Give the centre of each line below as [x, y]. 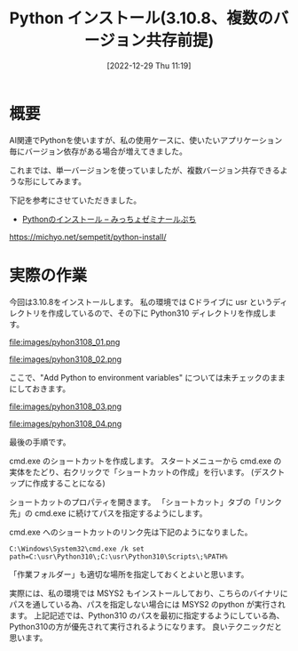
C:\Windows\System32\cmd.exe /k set [77, 549]
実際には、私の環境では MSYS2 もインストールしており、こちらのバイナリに [149, 593]
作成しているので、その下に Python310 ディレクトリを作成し [158, 313]
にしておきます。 [40, 389]
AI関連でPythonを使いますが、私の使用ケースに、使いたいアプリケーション [146, 140]
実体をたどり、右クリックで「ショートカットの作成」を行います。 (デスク [143, 471]
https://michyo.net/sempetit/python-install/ [88, 237]
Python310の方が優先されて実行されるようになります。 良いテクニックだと [145, 626]
